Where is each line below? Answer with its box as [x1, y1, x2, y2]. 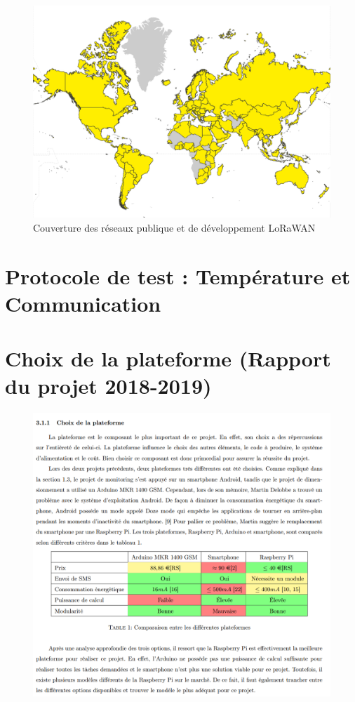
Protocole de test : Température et [5, 261, 351, 290]
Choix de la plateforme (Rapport [5, 344, 331, 373]
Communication [5, 289, 161, 317]
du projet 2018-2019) [5, 371, 212, 400]
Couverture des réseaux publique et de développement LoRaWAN [33, 220, 316, 234]
